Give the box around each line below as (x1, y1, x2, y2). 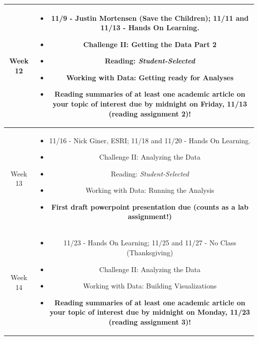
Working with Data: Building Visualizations (83, 281, 217, 291)
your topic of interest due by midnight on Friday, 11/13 (53, 99, 247, 109)
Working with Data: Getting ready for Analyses (66, 72, 234, 82)
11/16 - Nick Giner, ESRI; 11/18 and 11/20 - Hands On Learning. (49, 135, 251, 145)
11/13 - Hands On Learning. (100, 22, 199, 33)
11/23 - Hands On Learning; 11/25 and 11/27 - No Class (63, 237, 237, 248)
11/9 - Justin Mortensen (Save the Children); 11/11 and (51, 12, 249, 23)
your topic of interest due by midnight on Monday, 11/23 (50, 307, 250, 317)
